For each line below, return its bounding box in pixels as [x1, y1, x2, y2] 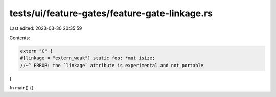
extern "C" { [20, 48, 53, 54]
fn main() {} [9, 85, 34, 91]
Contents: [9, 35, 30, 41]
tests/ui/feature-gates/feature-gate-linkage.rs [9, 8, 213, 19]
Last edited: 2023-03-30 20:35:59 [9, 25, 82, 31]
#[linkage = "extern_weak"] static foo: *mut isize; [20, 55, 155, 61]
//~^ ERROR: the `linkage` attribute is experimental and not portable [20, 62, 204, 68]
